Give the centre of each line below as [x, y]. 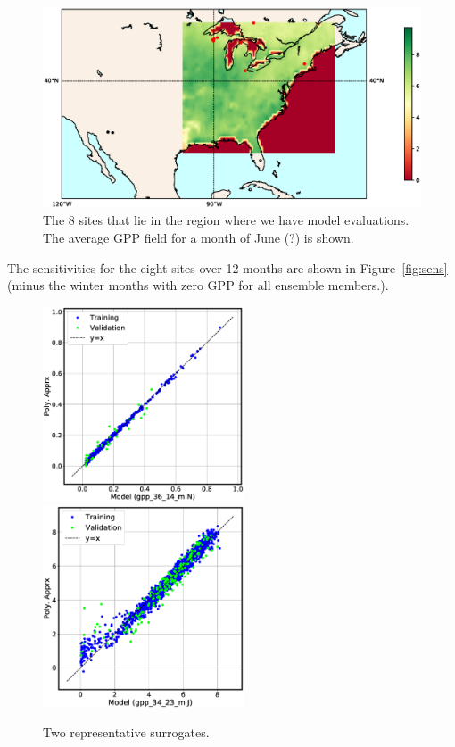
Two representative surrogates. [126, 732]
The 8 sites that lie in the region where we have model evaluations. [226, 220]
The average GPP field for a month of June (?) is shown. [199, 238]
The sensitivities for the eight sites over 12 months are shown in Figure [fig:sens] [227, 267]
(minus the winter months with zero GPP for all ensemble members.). [198, 285]
